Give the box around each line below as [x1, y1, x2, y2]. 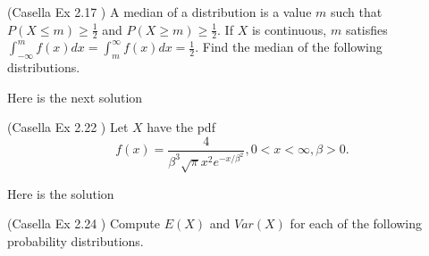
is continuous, [251, 20, 327, 38]
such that [330, 3, 383, 21]
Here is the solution [7, 184, 114, 202]
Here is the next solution [7, 87, 143, 106]
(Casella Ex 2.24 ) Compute [7, 214, 160, 233]
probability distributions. [7, 231, 144, 250]
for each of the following [290, 214, 423, 233]
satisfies [345, 20, 388, 38]
